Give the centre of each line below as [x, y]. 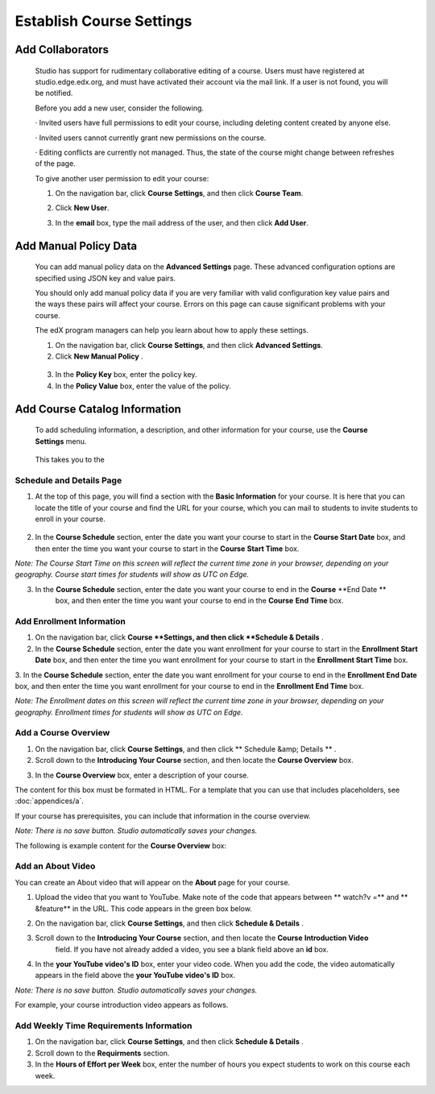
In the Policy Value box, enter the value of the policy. [143, 386]
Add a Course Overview [62, 733]
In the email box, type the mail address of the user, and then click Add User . [182, 222]
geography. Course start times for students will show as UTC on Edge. [132, 574]
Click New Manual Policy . [99, 356]
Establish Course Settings [104, 21]
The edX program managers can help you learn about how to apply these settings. [172, 330]
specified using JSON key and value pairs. [106, 278]
